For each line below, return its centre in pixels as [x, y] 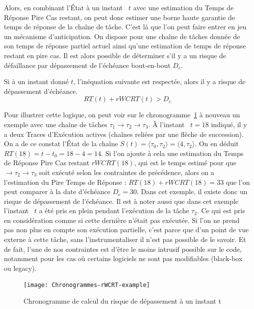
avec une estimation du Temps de [183, 7]
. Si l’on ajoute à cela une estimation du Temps [172, 153]
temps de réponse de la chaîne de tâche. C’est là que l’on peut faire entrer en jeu [125, 27]
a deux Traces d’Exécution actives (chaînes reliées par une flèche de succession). [124, 134]
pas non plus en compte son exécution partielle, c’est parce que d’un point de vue [127, 230]
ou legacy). [20, 268]
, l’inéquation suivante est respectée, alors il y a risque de [159, 81]
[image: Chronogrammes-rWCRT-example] [87, 285]
